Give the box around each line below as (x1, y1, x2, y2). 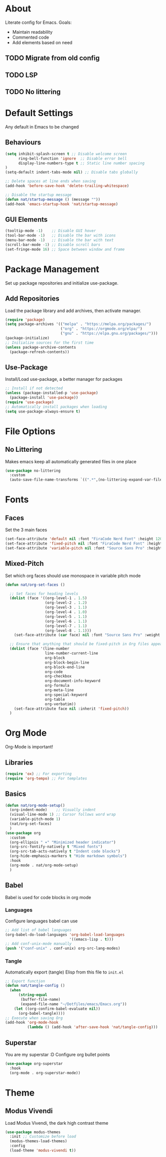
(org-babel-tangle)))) (18, 1011, 65, 1016)
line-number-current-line (44, 651, 98, 656)
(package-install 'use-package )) (9, 395, 79, 400)
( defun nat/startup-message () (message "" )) (5, 197, 100, 202)
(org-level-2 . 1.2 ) (44, 601, 87, 606)
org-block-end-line (44, 665, 85, 670)
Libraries (5, 758, 33, 767)
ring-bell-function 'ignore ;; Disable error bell (18, 156, 127, 161)
